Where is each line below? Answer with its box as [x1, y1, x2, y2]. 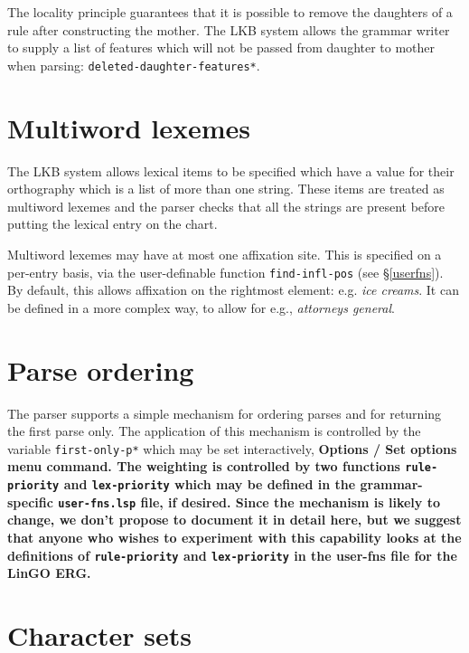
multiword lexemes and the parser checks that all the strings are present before [7, 196, 446, 215]
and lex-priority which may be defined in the [63, 475, 356, 493]
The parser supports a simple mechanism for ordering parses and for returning [7, 403, 442, 422]
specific [7, 492, 53, 511]
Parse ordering [7, 351, 194, 388]
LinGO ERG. [7, 563, 91, 582]
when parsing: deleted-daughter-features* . [7, 55, 260, 74]
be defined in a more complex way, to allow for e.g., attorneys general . [7, 298, 395, 317]
